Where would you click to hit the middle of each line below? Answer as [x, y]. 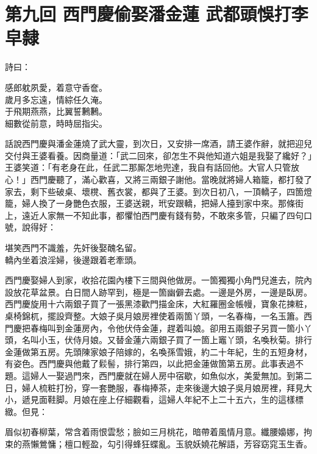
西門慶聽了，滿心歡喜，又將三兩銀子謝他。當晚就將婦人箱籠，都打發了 [171, 179]
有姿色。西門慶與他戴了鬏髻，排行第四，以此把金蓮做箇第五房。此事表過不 [154, 364]
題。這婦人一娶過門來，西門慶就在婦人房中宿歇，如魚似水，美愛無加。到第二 [158, 375]
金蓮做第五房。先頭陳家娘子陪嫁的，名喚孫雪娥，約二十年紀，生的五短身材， [158, 351]
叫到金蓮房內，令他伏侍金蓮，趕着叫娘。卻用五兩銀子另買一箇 [171, 328]
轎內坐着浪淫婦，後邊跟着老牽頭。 [73, 259]
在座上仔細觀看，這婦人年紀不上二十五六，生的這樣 [192, 399]
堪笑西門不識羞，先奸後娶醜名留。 [73, 248]
